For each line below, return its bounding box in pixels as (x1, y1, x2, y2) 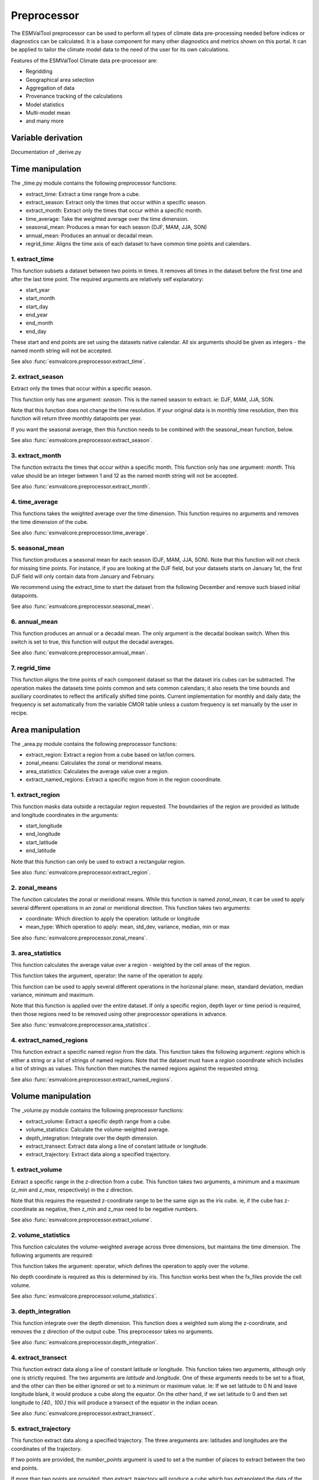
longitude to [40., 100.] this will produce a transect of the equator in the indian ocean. (11, 1399, 219, 1406)
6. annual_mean (11, 617, 58, 626)
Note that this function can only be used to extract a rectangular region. (11, 858, 185, 865)
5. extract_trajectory (11, 1424, 71, 1433)
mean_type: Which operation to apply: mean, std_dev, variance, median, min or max (25, 924, 230, 931)
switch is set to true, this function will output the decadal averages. (11, 638, 174, 645)
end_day (25, 327, 47, 334)
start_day (25, 303, 48, 310)
